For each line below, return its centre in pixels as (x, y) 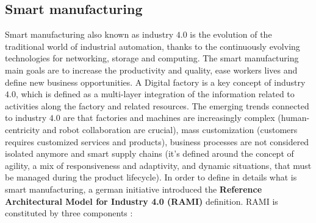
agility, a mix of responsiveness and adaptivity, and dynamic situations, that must (158, 165)
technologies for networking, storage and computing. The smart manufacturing (152, 58)
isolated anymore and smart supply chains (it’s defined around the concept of (149, 153)
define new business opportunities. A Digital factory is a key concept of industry (155, 82)
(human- (294, 118)
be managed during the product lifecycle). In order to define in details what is (151, 177)
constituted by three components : (69, 213)
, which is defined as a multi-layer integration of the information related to (155, 94)
